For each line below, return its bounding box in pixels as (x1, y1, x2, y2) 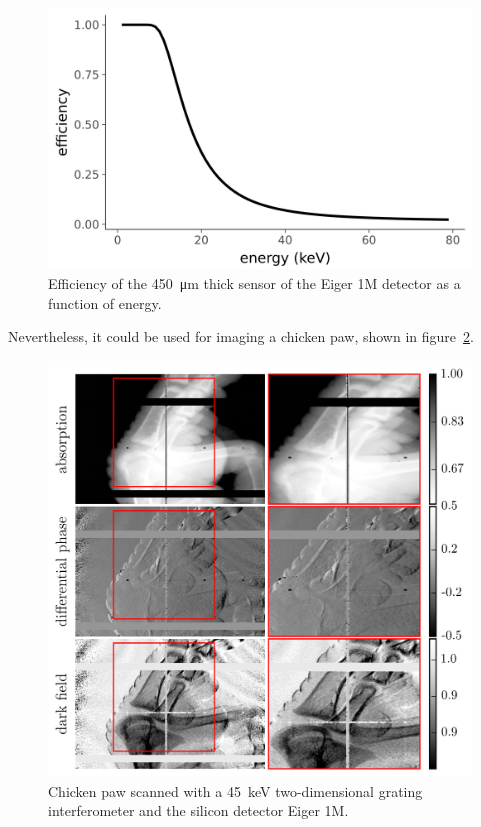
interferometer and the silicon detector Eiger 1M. (48, 800, 349, 821)
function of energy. (48, 292, 162, 313)
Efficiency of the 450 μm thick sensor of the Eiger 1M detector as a (48, 273, 461, 294)
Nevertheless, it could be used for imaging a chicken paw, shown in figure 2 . (8, 326, 474, 347)
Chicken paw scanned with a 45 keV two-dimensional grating (48, 780, 423, 801)
